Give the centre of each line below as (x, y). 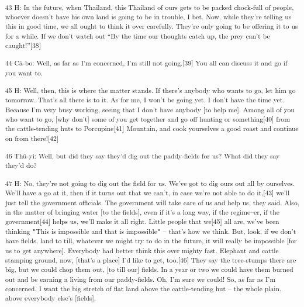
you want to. (24, 72)
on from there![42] (32, 138)
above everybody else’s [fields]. (51, 298)
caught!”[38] (23, 45)
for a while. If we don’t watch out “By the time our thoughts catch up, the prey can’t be (138, 35)
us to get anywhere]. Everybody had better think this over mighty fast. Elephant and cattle (142, 250)
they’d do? (21, 165)
